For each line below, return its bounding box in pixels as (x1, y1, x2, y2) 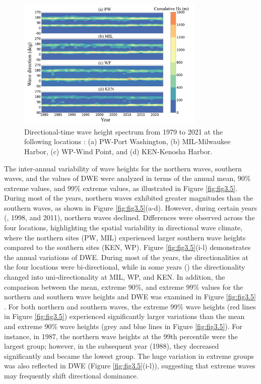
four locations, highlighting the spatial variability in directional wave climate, (4, 222, 243, 233)
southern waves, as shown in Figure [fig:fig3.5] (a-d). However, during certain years (4, 202, 257, 213)
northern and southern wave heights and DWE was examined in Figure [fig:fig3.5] (4, 291, 256, 302)
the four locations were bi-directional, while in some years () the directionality (4, 262, 245, 272)
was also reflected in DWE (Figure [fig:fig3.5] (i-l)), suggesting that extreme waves (4, 360, 255, 371)
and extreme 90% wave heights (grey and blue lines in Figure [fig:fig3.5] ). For (4, 321, 242, 332)
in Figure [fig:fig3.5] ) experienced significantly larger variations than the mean (4, 311, 245, 322)
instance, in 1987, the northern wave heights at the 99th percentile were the (4, 331, 238, 341)
